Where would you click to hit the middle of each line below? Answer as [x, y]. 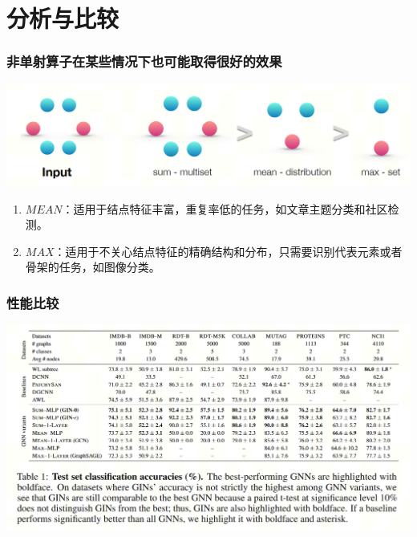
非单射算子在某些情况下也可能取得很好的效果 [144, 61]
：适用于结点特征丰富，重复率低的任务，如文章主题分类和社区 [225, 208]
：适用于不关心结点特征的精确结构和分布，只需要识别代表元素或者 [228, 251]
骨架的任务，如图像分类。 [93, 267]
